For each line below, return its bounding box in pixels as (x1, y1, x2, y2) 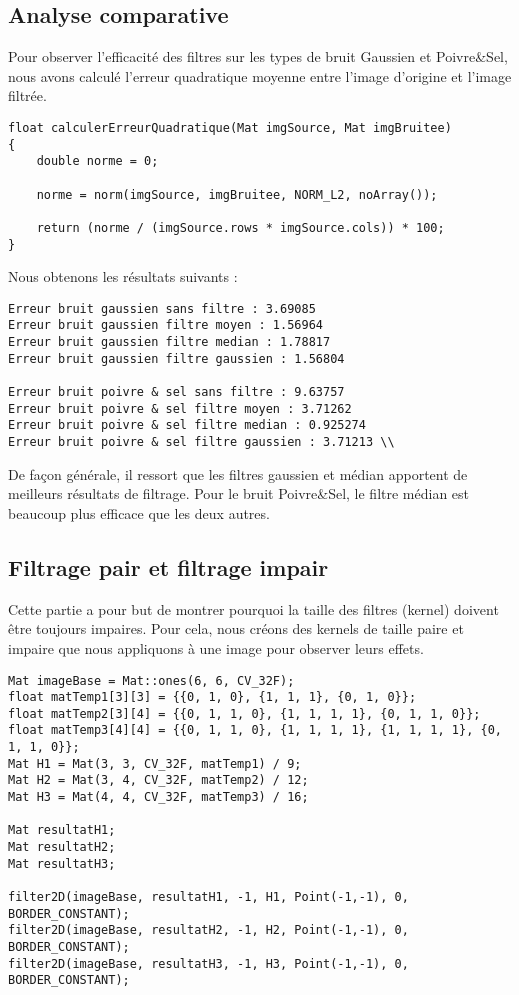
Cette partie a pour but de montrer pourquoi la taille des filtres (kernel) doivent (8, 598, 499, 619)
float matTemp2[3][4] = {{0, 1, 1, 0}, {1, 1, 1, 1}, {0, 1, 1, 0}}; (8, 706, 481, 721)
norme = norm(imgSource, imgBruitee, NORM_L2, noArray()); (36, 187, 438, 202)
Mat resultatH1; (8, 823, 116, 838)
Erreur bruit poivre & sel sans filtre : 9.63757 (8, 385, 345, 400)
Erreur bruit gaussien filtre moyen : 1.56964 (8, 318, 323, 333)
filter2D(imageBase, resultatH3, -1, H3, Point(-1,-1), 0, (8, 956, 409, 971)
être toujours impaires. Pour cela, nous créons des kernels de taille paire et (8, 618, 464, 639)
